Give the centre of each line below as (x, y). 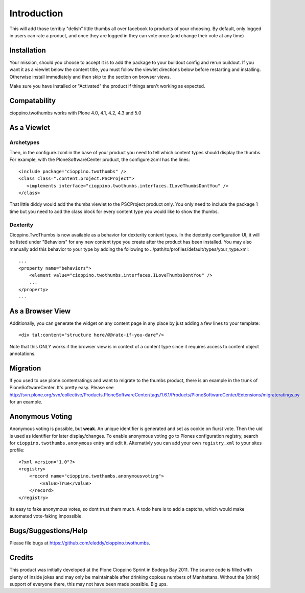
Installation (28, 50)
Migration (25, 368)
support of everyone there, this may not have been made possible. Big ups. (89, 584)
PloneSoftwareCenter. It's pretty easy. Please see (62, 388)
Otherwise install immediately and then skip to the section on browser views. (90, 77)
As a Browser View (40, 311)
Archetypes (25, 142)
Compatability (33, 100)
